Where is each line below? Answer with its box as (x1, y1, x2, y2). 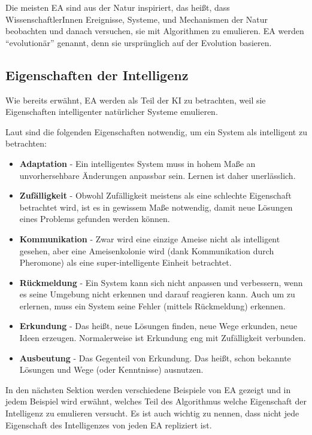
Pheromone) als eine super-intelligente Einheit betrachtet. (19, 256, 232, 269)
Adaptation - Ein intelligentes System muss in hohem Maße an (19, 157, 256, 169)
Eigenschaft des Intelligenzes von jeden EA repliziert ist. (5, 418, 212, 431)
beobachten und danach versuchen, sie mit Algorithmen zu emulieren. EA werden (5, 25, 304, 37)
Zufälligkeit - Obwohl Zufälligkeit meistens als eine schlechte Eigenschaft (19, 189, 292, 202)
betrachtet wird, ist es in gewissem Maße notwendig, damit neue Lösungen (19, 200, 293, 213)
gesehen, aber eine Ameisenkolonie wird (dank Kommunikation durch (19, 244, 274, 257)
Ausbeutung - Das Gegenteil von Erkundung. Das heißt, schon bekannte (19, 351, 291, 364)
